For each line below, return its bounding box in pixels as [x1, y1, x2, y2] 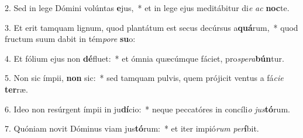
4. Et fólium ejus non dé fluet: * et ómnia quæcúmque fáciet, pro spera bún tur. [5, 52, 284, 64]
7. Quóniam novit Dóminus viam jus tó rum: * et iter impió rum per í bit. [5, 122, 259, 135]
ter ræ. [5, 83, 28, 95]
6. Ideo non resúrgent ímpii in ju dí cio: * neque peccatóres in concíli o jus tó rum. [5, 102, 290, 115]
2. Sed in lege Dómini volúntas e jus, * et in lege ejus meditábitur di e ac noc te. [5, 2, 290, 13]
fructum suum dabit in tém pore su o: [5, 33, 136, 45]
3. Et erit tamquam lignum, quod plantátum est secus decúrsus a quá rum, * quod [5, 21, 298, 33]
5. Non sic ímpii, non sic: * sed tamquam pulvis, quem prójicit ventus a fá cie [5, 72, 284, 84]
